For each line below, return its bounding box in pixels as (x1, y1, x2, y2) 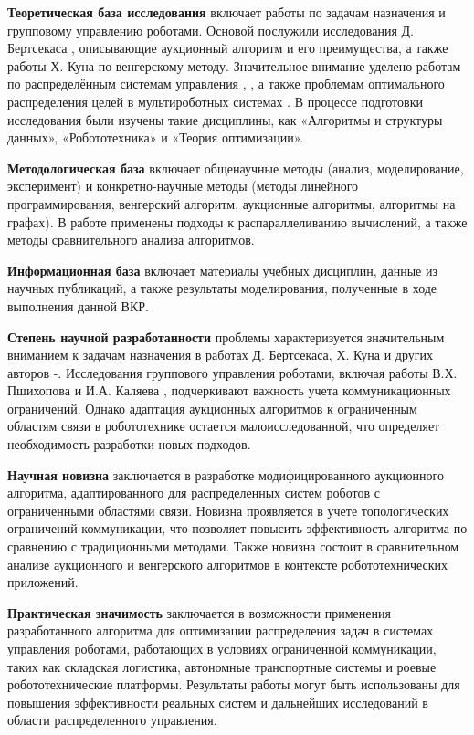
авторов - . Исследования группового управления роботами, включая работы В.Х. (7, 362, 458, 382)
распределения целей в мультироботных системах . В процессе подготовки (7, 91, 423, 110)
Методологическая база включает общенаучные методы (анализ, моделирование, (7, 158, 464, 177)
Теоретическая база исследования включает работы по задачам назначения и (7, 3, 446, 21)
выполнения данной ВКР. (7, 296, 149, 315)
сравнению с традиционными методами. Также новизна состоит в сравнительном (7, 537, 459, 556)
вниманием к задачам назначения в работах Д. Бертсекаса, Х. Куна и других (7, 345, 434, 364)
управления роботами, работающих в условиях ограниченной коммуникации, (7, 639, 437, 657)
